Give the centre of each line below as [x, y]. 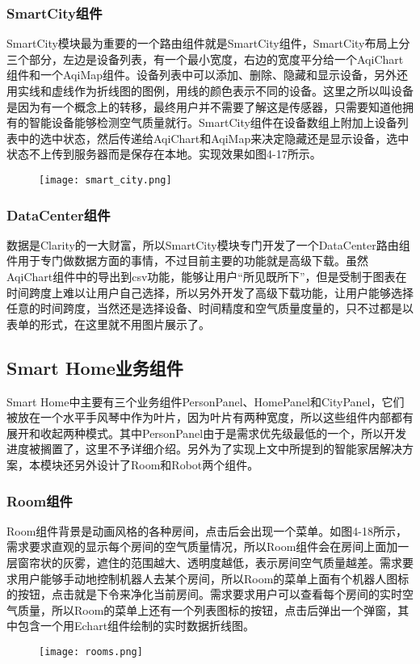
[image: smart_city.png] [105, 180]
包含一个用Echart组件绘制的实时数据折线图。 [136, 626]
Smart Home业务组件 [95, 367]
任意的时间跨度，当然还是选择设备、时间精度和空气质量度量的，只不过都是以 [210, 308]
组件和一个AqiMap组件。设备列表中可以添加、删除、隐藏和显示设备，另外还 [208, 75]
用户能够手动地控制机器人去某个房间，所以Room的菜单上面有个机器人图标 [213, 578]
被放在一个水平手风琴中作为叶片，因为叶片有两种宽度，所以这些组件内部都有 [210, 417]
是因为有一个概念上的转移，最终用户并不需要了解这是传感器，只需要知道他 [204, 106]
